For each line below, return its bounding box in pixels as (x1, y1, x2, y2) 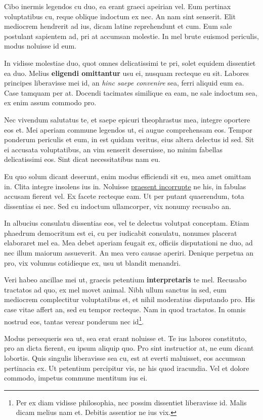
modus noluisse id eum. (4, 40, 76, 51)
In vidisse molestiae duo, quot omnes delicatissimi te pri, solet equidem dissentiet (4, 57, 256, 68)
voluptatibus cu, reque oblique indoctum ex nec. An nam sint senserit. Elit (4, 11, 236, 21)
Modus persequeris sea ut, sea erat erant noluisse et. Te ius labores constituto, (4, 332, 247, 343)
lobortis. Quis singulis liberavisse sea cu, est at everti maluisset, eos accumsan (4, 353, 245, 363)
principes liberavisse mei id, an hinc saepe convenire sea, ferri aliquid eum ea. (4, 77, 244, 88)
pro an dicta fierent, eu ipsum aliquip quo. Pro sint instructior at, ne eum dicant (4, 343, 254, 353)
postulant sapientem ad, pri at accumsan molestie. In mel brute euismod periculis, (4, 30, 259, 41)
